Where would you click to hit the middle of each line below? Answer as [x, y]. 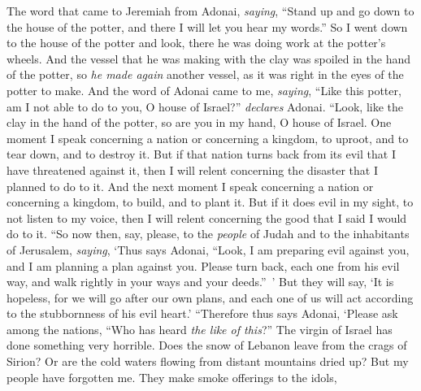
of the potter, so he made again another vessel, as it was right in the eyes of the [205, 74]
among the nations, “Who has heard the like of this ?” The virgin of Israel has [200, 329]
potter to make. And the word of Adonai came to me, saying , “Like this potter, [204, 90]
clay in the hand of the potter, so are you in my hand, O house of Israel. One [199, 122]
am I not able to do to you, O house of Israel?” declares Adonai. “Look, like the [205, 106]
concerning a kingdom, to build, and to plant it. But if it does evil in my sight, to [210, 202]
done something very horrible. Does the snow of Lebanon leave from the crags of [207, 345]
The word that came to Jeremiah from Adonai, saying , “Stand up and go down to [210, 11]
